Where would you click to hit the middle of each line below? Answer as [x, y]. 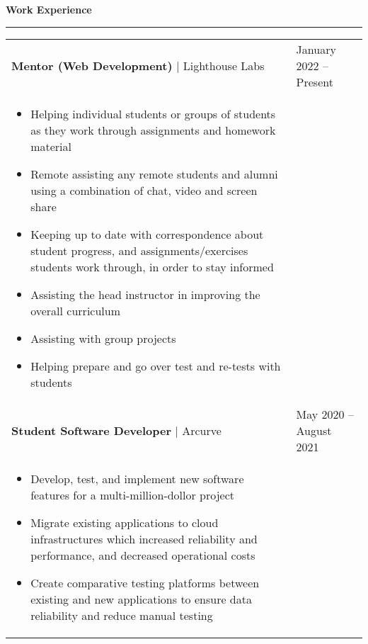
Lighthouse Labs [224, 65]
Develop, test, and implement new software [137, 478]
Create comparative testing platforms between [145, 582]
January [316, 49]
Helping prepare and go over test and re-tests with [156, 366]
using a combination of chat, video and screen [144, 190]
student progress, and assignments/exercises [139, 250]
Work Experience [49, 9]
